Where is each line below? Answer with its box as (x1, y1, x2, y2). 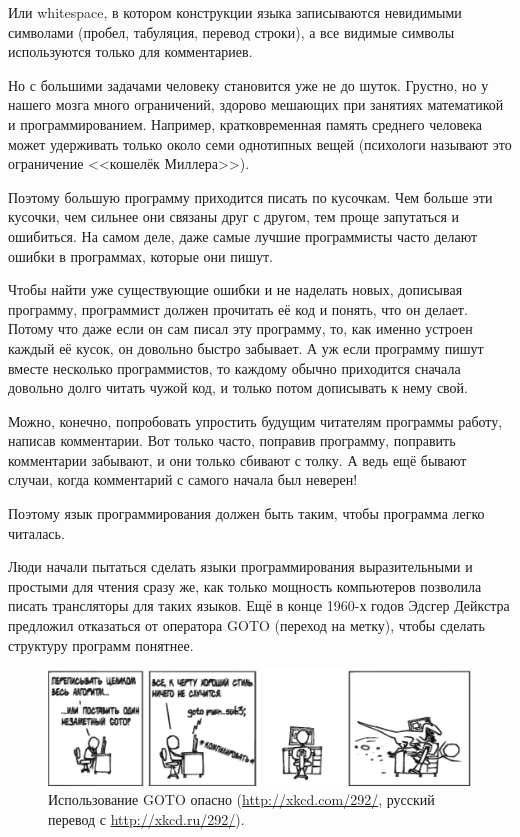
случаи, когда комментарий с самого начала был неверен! (8, 469, 358, 490)
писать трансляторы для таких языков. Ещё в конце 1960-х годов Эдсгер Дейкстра (8, 595, 510, 616)
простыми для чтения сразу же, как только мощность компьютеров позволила (8, 575, 482, 596)
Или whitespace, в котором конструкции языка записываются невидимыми (8, 2, 462, 22)
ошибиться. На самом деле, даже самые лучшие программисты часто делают (8, 225, 478, 246)
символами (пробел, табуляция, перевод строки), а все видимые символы (8, 21, 455, 42)
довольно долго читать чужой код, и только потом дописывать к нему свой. (8, 377, 468, 398)
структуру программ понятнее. (8, 634, 194, 655)
